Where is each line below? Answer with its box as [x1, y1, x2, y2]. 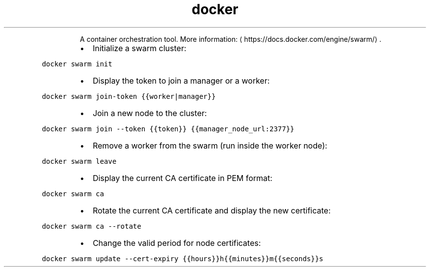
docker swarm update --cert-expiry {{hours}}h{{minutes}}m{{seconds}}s [42, 254, 323, 263]
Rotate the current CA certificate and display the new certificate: [92, 205, 331, 215]
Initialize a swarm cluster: [92, 43, 187, 53]
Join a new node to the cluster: [92, 108, 207, 118]
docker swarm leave [42, 157, 117, 165]
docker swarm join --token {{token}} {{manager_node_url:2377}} [42, 124, 295, 133]
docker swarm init [42, 60, 112, 68]
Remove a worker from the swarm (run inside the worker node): [92, 140, 327, 151]
